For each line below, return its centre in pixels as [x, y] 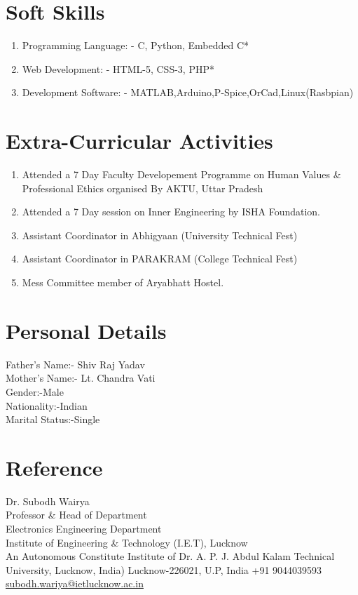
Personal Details [86, 330]
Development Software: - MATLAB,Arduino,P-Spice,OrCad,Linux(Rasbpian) [188, 92]
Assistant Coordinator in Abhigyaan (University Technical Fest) [160, 235]
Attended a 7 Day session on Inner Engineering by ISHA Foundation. [171, 212]
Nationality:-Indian [47, 405]
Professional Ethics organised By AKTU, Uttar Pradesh [143, 188]
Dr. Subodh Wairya [48, 501]
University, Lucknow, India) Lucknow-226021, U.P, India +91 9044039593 [164, 569]
